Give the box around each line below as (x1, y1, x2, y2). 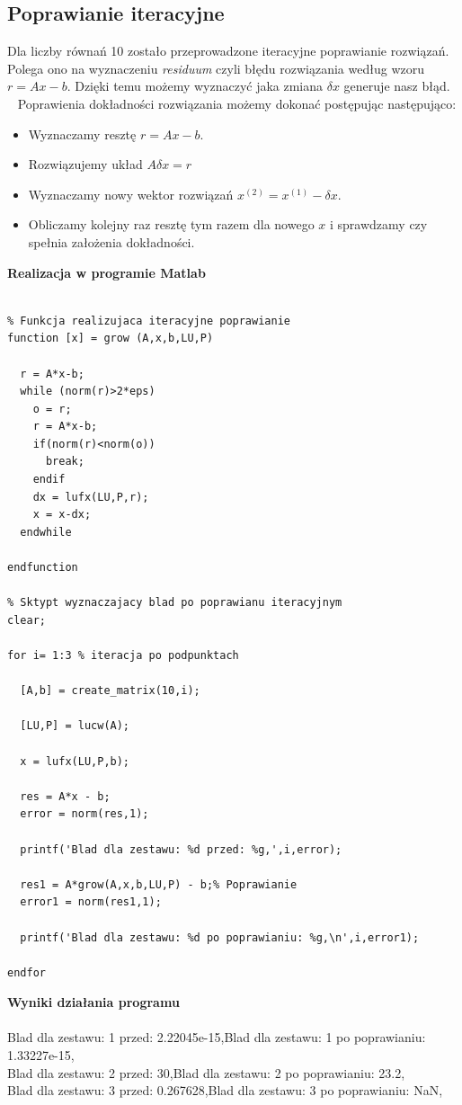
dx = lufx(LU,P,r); (32, 490, 149, 503)
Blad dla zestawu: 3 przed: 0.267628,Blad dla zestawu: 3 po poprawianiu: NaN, (7, 1081, 443, 1100)
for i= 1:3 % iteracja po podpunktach (7, 649, 239, 663)
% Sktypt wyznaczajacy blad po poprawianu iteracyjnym (7, 596, 342, 610)
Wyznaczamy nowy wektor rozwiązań (28, 184, 234, 203)
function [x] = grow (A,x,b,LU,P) (7, 332, 214, 345)
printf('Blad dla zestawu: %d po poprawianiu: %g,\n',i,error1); (20, 931, 420, 944)
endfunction (7, 561, 78, 575)
